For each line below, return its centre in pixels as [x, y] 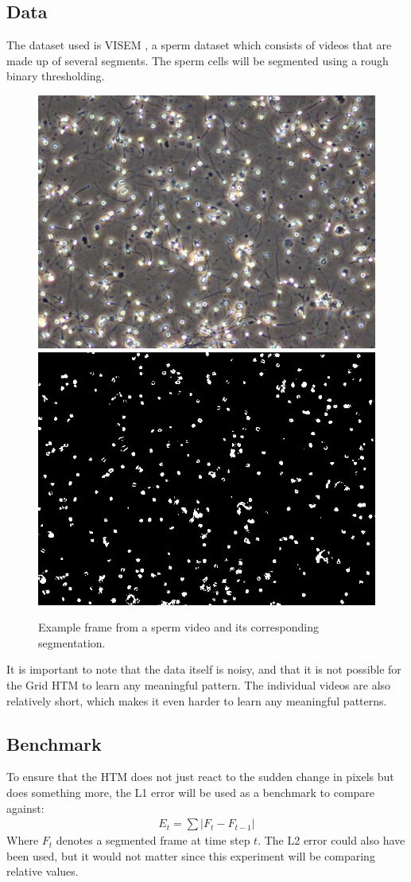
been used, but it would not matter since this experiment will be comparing [191, 855]
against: [25, 808]
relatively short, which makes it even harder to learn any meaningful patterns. [197, 700]
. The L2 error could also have [332, 840]
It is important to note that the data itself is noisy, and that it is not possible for [204, 669]
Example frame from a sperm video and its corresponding [178, 627]
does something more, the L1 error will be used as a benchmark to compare [191, 792]
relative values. [43, 871]
